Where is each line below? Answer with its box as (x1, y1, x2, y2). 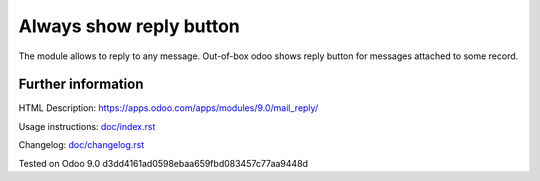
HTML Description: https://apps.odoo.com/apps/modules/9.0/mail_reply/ (18, 102, 319, 114)
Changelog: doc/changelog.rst (18, 139, 145, 151)
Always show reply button (18, 15, 240, 37)
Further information (18, 76, 144, 93)
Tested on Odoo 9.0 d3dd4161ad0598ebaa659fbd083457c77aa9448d (18, 157, 309, 169)
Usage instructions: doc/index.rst (18, 120, 156, 132)
